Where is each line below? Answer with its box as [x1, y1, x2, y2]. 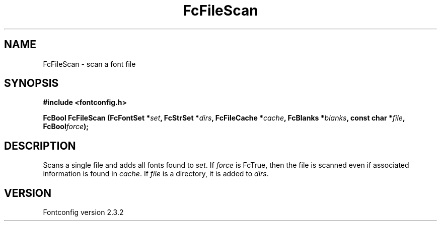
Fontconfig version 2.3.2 [43, 208, 124, 217]
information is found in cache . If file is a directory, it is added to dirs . [43, 169, 269, 178]
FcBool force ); [43, 122, 89, 131]
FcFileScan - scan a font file [43, 59, 136, 68]
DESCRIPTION [4, 139, 76, 152]
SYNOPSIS [4, 77, 59, 90]
